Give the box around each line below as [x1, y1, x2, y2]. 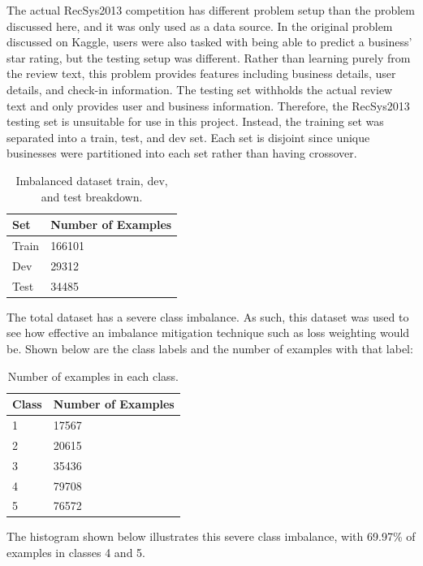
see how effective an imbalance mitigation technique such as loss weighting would [6, 324, 410, 341]
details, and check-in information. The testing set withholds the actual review [6, 80, 393, 97]
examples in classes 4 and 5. [6, 544, 145, 561]
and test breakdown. [41, 188, 143, 205]
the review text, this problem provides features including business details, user [6, 65, 396, 82]
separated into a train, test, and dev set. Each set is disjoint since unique [6, 128, 370, 145]
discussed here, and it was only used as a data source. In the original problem [6, 17, 393, 34]
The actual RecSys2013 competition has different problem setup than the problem [6, 2, 415, 18]
